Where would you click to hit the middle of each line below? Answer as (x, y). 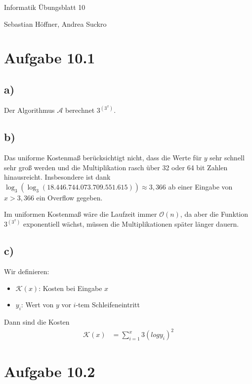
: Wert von (37, 305)
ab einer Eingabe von (200, 186)
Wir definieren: (27, 271)
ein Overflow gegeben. (69, 197)
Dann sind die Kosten (37, 322)
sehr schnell (227, 157)
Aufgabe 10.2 (50, 371)
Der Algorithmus (29, 110)
